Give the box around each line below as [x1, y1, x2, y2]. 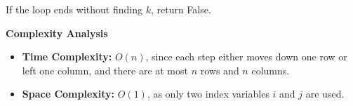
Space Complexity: [22, 86, 115, 101]
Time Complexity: [22, 49, 112, 64]
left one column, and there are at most [22, 62, 188, 77]
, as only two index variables [147, 86, 269, 101]
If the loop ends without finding [6, 2, 142, 16]
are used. [305, 86, 345, 101]
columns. [251, 62, 290, 77]
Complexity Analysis [6, 25, 108, 40]
